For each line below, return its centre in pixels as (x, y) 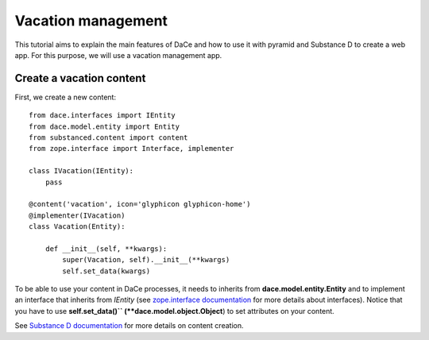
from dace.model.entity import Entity (104, 126)
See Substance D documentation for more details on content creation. (129, 326)
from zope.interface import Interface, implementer (131, 149)
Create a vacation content (80, 78)
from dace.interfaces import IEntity (102, 116)
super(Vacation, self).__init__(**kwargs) (146, 260)
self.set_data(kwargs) (106, 271)
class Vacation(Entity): (77, 227)
